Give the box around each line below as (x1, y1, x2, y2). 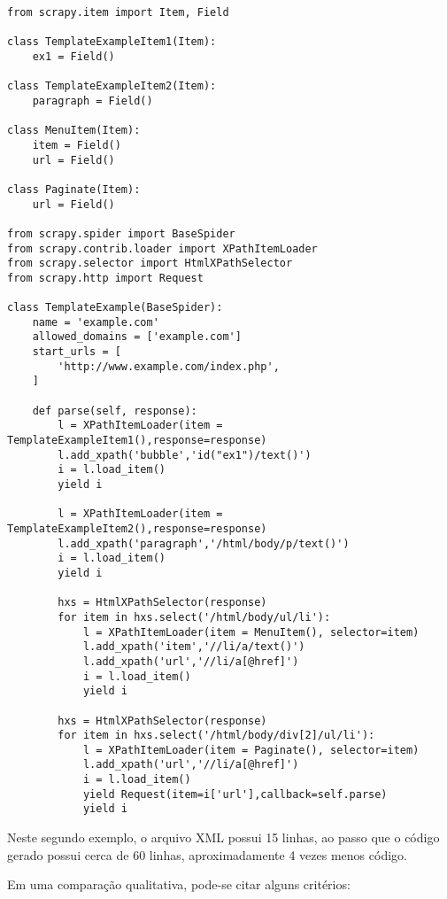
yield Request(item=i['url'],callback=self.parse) (82, 787, 388, 801)
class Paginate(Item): (7, 182, 141, 196)
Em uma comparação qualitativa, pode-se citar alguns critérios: (7, 875, 351, 894)
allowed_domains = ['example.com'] (32, 330, 242, 344)
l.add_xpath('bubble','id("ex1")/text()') (58, 448, 312, 461)
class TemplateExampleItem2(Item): (7, 80, 217, 93)
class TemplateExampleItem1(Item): (7, 35, 217, 49)
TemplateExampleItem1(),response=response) (7, 434, 267, 447)
